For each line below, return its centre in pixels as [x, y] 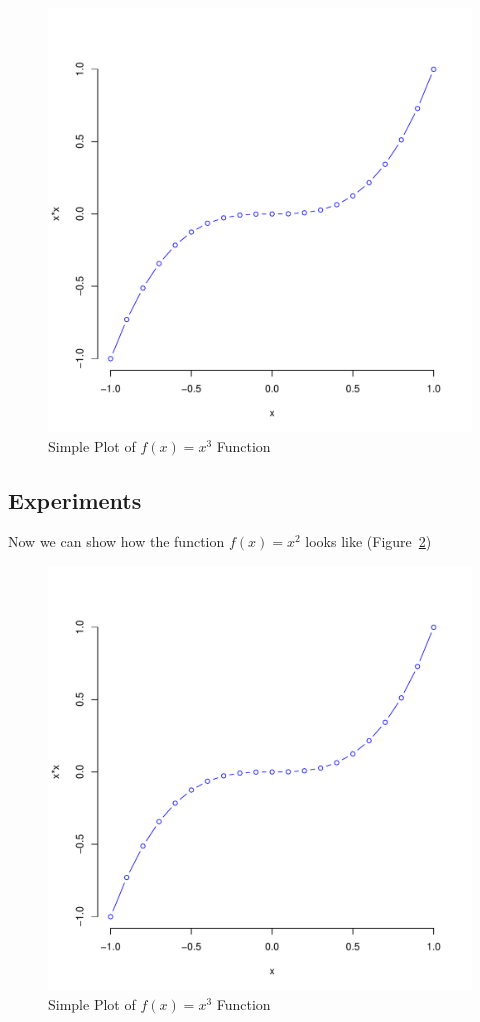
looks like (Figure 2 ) [368, 541]
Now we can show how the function [116, 541]
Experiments [75, 499]
